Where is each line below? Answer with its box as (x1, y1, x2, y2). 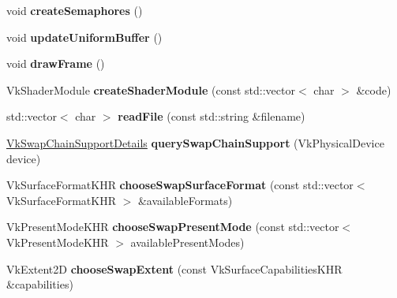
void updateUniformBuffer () (6, 28, 163, 45)
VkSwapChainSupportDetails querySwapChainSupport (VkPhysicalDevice (6, 134, 384, 151)
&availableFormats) (137, 192, 233, 208)
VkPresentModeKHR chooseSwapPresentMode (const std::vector (6, 218, 339, 235)
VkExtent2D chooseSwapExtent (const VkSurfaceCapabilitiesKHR (6, 260, 343, 277)
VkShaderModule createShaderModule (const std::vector (6, 81, 295, 98)
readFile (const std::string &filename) (118, 108, 305, 125)
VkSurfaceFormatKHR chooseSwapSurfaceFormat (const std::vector (6, 177, 354, 193)
